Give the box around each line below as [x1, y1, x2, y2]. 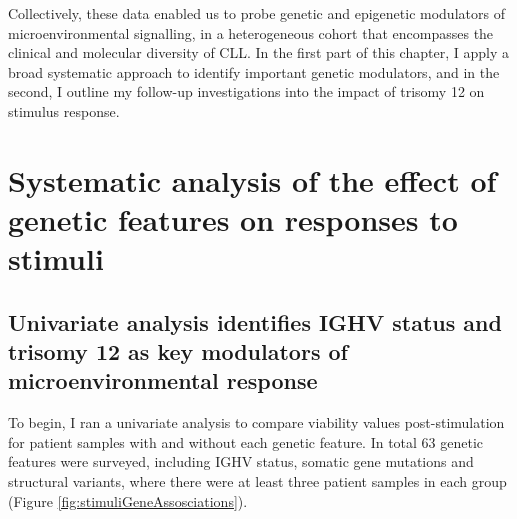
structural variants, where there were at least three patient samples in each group [8, 471, 507, 492]
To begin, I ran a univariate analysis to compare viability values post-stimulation [8, 412, 505, 433]
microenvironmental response [8, 365, 318, 396]
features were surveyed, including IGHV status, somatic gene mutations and [8, 451, 474, 472]
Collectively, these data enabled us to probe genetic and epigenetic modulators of [8, 3, 505, 23]
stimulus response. [8, 100, 120, 121]
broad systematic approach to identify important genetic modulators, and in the [8, 61, 500, 82]
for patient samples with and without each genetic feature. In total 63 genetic [8, 431, 484, 452]
